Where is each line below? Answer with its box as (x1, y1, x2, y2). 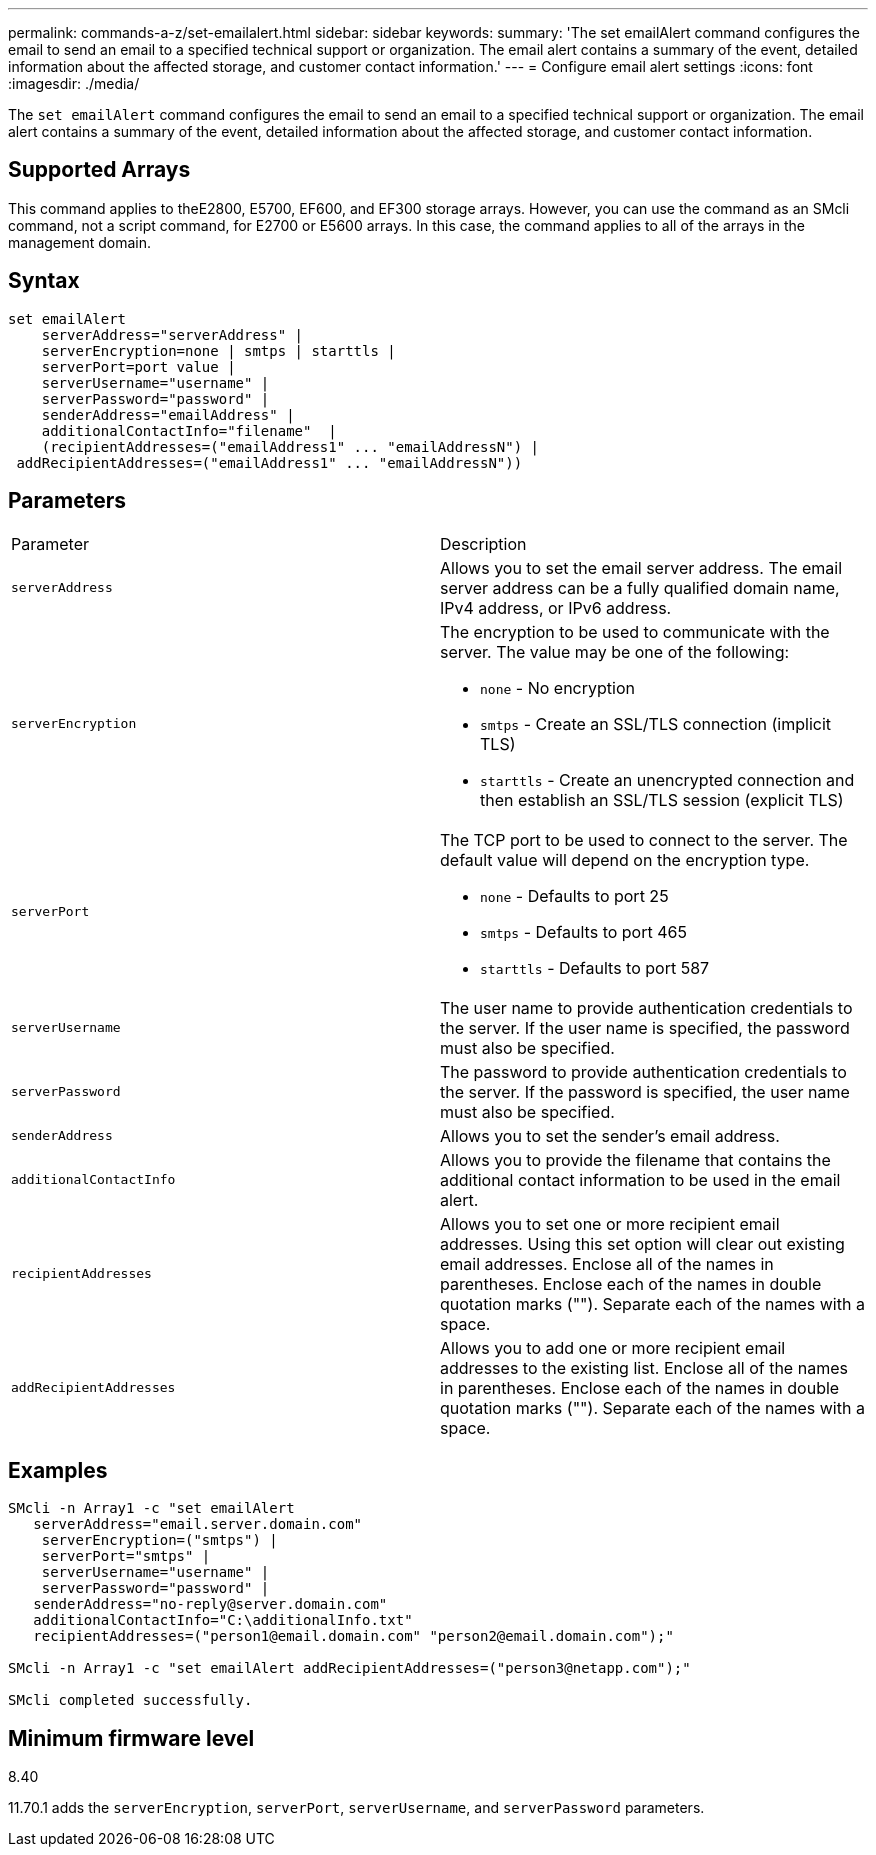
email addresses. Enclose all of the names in (440, 1253, 774, 1274)
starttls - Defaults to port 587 (480, 957, 710, 978)
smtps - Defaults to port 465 (480, 921, 687, 942)
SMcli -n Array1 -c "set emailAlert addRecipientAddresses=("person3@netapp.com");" (8, 1660, 691, 1677)
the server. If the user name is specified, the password (440, 1017, 850, 1038)
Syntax (8, 268, 80, 294)
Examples (8, 1457, 108, 1483)
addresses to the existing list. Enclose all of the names (440, 1357, 848, 1378)
